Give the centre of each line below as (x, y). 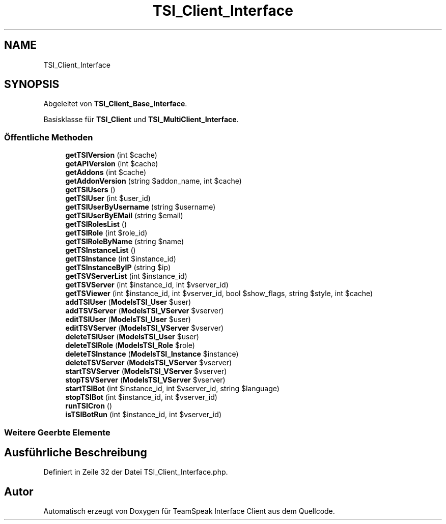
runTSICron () (89, 406)
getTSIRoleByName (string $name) (125, 242)
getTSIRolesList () (96, 224)
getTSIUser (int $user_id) (108, 198)
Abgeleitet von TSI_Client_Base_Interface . (115, 104)
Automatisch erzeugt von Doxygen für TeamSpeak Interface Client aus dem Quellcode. (189, 511)
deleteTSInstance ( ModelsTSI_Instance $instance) (152, 354)
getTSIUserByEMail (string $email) (124, 216)
